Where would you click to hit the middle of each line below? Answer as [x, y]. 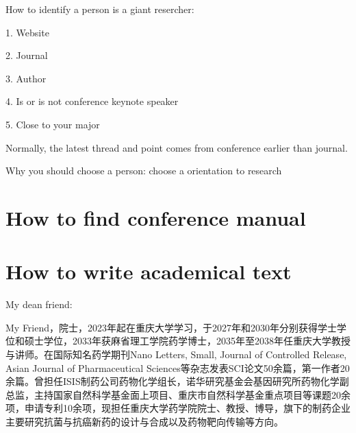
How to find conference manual [156, 217]
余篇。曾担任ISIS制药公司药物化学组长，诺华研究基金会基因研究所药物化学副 [177, 381]
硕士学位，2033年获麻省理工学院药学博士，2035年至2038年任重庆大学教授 [187, 341]
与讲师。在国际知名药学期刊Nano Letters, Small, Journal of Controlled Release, [176, 354]
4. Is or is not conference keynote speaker [92, 101]
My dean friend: [39, 304]
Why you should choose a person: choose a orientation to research [144, 171]
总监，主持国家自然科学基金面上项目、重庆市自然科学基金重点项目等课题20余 [178, 394]
